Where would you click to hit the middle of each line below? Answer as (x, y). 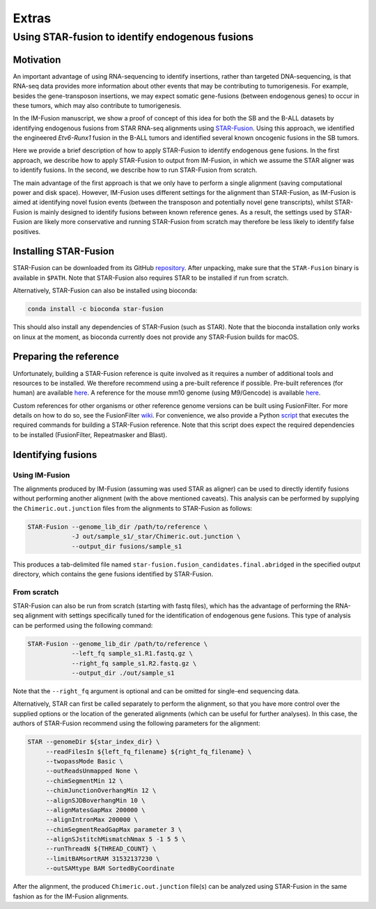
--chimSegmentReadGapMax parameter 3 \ (114, 829)
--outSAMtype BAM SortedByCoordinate (110, 869)
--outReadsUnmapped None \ (92, 771)
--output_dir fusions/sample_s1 (127, 546)
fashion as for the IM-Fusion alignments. (71, 896)
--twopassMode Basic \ (84, 761)
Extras (32, 18)
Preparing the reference (66, 357)
